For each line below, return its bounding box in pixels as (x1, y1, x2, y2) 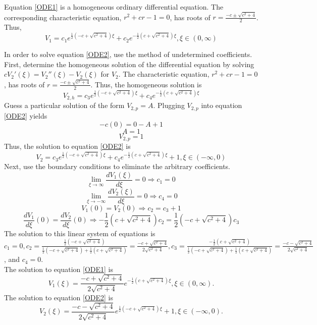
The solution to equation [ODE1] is (4, 263, 114, 274)
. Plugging (153, 100, 185, 111)
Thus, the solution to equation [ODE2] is (4, 140, 131, 151)
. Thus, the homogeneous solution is (90, 79, 202, 89)
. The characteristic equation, (118, 69, 209, 79)
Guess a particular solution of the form (4, 100, 125, 111)
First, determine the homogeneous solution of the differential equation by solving (4, 59, 254, 69)
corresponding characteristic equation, (4, 12, 122, 22)
